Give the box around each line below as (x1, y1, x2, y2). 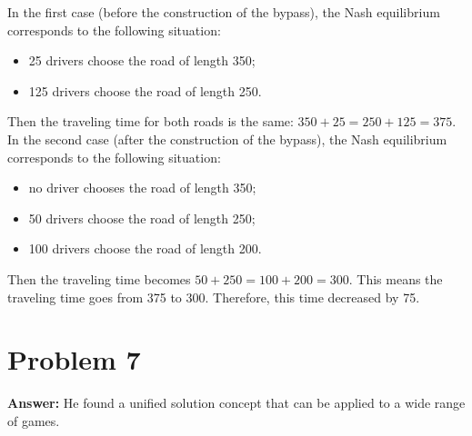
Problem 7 (7, 341, 141, 378)
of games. (7, 411, 60, 430)
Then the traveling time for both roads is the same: (7, 112, 294, 131)
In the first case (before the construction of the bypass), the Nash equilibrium (7, 3, 440, 21)
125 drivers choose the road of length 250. (28, 81, 262, 100)
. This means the (348, 269, 443, 288)
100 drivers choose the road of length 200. (28, 239, 262, 258)
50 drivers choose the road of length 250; (28, 208, 256, 227)
